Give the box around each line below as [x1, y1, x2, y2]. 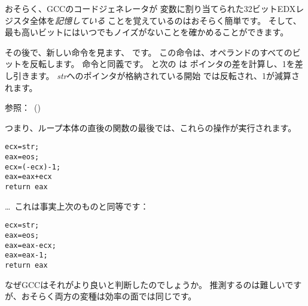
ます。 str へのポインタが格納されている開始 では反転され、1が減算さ [29, 69, 300, 81]
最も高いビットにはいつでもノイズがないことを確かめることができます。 [5, 26, 289, 38]
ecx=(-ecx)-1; [5, 162, 61, 171]
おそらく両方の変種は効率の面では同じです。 [21, 290, 197, 302]
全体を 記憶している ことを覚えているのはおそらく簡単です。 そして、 [29, 14, 301, 26]
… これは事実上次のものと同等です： [5, 199, 149, 212]
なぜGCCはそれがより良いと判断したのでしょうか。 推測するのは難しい [5, 278, 285, 290]
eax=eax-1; [5, 251, 48, 260]
